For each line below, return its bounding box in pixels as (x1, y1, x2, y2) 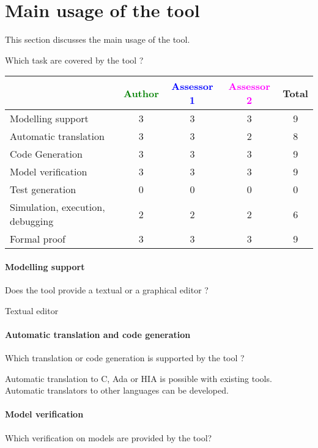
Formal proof (10, 232, 66, 246)
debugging (10, 214, 54, 229)
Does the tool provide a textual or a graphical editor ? (5, 284, 209, 296)
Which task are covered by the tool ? (5, 53, 144, 66)
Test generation (10, 182, 76, 197)
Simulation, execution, (10, 200, 105, 215)
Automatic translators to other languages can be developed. (5, 384, 229, 397)
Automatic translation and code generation (5, 328, 191, 340)
